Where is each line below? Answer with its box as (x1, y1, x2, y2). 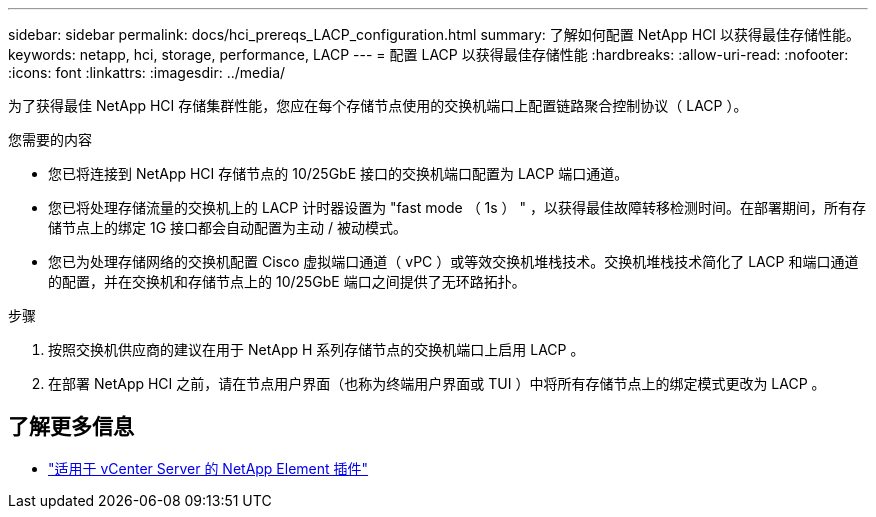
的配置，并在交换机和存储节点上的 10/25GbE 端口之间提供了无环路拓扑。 (48, 273, 526, 290)
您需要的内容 (8, 131, 92, 148)
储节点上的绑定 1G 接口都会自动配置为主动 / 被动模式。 (48, 219, 407, 236)
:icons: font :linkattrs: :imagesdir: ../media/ (8, 64, 286, 81)
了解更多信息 (8, 414, 134, 440)
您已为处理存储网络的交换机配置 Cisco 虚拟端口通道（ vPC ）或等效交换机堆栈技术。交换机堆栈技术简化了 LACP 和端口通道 (48, 253, 859, 270)
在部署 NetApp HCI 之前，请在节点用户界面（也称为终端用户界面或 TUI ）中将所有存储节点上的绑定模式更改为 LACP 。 (48, 375, 826, 392)
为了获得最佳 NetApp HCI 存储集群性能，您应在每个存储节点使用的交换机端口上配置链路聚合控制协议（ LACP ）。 (8, 97, 748, 114)
